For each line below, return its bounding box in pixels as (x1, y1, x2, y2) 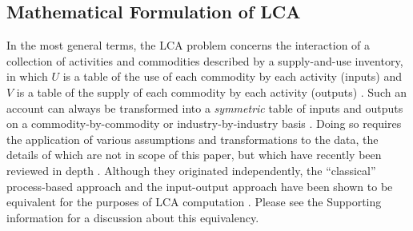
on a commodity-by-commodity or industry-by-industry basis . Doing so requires (6, 115, 402, 132)
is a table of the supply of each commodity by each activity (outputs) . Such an (16, 83, 407, 100)
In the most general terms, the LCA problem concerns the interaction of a (6, 37, 371, 54)
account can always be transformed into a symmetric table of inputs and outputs (6, 99, 403, 116)
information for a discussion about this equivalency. (6, 209, 259, 225)
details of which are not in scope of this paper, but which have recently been (6, 146, 382, 163)
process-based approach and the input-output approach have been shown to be (6, 177, 393, 194)
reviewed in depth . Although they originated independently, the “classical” (6, 161, 376, 178)
